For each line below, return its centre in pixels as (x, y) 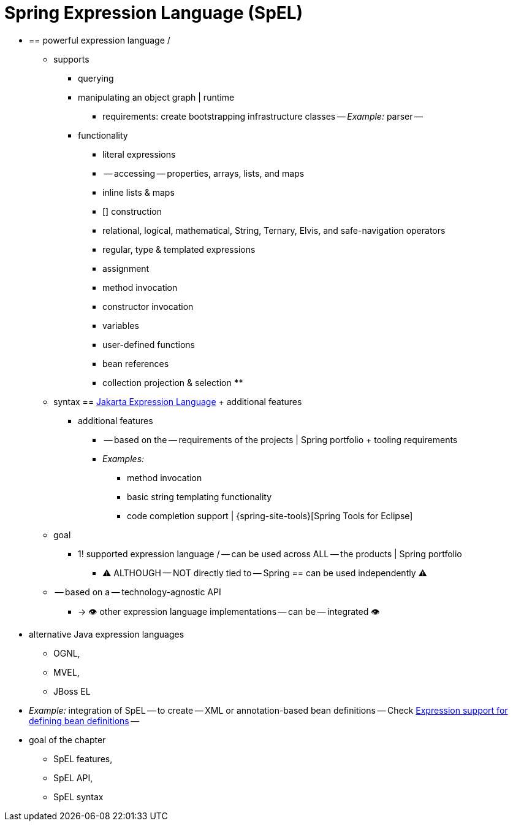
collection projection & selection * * (173, 382)
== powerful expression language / (100, 40)
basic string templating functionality (199, 496)
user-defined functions (149, 344)
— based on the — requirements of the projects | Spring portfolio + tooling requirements (281, 439)
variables (121, 325)
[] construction (132, 211)
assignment (126, 268)
